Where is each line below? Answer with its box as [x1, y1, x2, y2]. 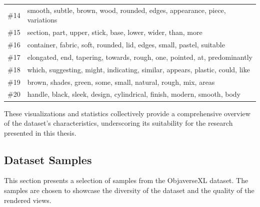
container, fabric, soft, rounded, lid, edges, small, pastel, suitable [27, 39, 225, 50]
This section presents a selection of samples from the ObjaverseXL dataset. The [4, 175, 248, 186]
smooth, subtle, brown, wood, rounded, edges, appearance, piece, [27, 4, 226, 15]
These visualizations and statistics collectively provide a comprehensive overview [4, 108, 250, 118]
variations [27, 14, 57, 25]
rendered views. [4, 195, 51, 205]
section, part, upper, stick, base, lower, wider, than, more [27, 27, 202, 37]
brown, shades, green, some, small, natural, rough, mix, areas [27, 76, 215, 87]
